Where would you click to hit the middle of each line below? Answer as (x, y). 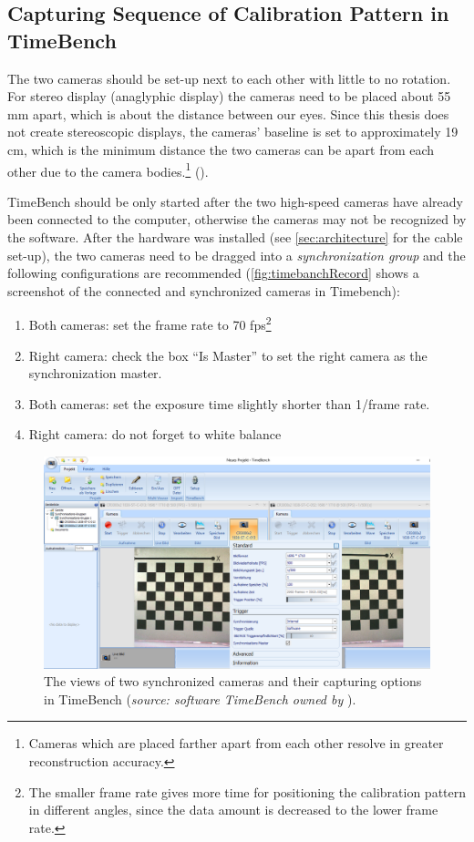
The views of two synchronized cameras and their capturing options (233, 681)
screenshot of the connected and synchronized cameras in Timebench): (204, 290)
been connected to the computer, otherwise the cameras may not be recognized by (237, 219)
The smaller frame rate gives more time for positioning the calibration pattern (247, 791)
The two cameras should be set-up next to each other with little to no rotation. (229, 78)
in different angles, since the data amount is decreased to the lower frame (233, 810)
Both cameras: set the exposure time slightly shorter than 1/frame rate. (229, 403)
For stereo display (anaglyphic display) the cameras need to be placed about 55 (229, 96)
